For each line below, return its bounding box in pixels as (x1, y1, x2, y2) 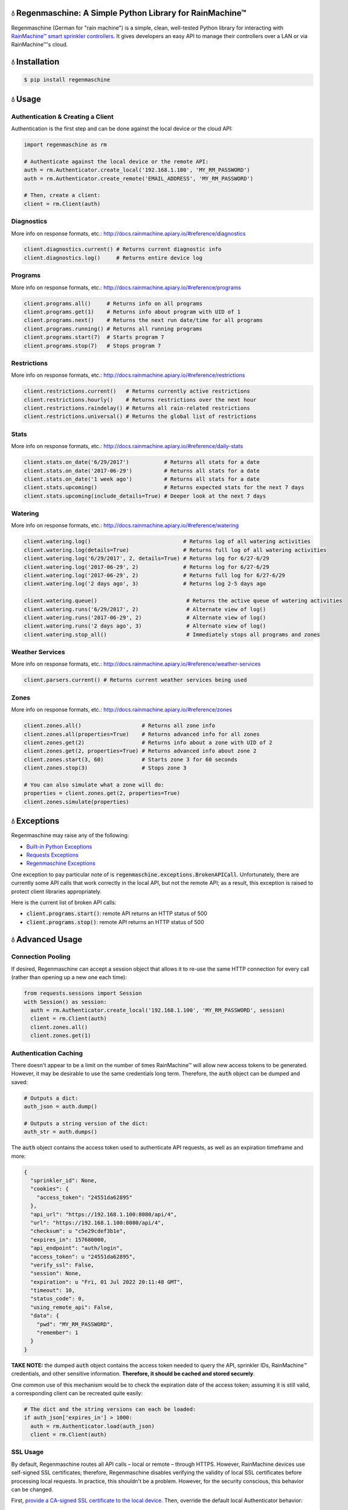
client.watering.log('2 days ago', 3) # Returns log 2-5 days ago (24, 580, 266, 587)
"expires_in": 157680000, (30, 1236, 107, 1243)
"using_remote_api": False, (30, 1303, 114, 1311)
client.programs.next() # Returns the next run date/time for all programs (24, 317, 263, 324)
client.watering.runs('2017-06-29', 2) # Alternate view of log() (24, 614, 266, 621)
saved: (11, 1078, 28, 1085)
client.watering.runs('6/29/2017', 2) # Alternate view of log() (24, 606, 266, 612)
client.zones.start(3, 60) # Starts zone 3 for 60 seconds (24, 756, 238, 763)
